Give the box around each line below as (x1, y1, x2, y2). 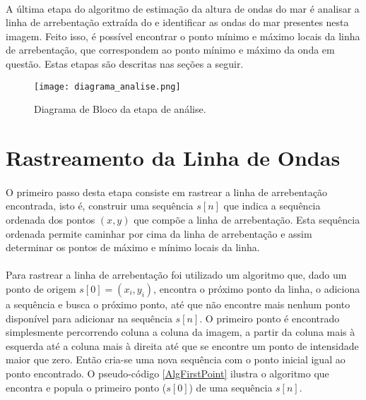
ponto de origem (6, 281, 76, 296)
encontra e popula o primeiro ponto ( (6, 380, 167, 394)
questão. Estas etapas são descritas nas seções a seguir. (6, 56, 244, 71)
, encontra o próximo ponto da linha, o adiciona (153, 281, 360, 296)
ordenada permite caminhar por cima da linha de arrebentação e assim (6, 226, 312, 241)
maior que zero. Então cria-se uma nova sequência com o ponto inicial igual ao (6, 352, 346, 367)
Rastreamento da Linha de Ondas (6, 143, 341, 171)
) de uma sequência (189, 380, 273, 394)
